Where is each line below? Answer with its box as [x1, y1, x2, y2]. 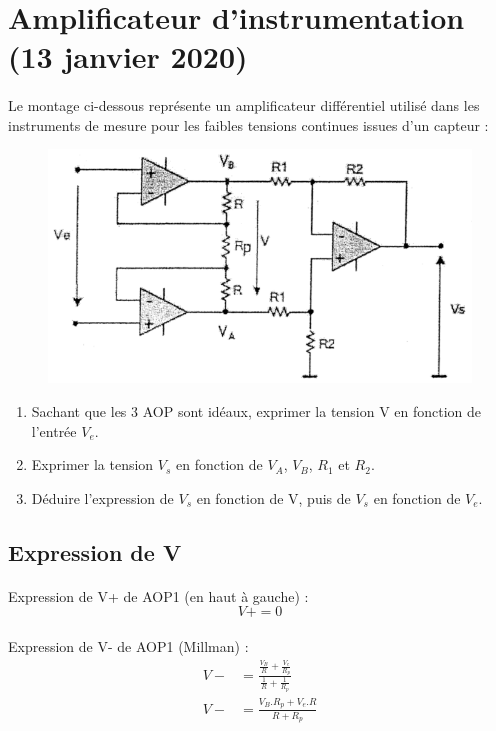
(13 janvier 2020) [8, 36, 248, 77]
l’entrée [31, 420, 77, 441]
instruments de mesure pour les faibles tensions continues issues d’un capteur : [8, 114, 489, 135]
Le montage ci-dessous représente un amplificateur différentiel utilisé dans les [8, 95, 480, 116]
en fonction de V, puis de [196, 487, 351, 508]
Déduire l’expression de [31, 487, 174, 508]
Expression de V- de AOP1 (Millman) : [8, 636, 249, 656]
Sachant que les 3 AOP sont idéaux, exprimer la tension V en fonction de [31, 401, 482, 422]
